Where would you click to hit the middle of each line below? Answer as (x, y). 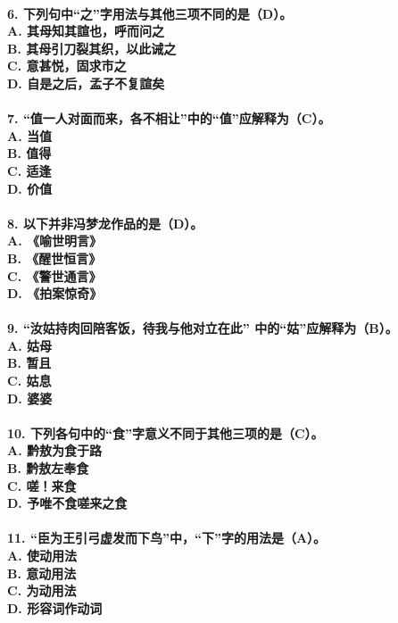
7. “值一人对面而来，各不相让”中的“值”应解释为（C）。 (169, 118)
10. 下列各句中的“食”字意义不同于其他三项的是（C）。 (166, 432)
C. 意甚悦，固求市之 (67, 66)
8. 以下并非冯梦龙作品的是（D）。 (105, 223)
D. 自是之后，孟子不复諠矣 (86, 83)
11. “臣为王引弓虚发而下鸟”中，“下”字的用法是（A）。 (167, 538)
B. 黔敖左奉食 (48, 468)
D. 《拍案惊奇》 (55, 293)
